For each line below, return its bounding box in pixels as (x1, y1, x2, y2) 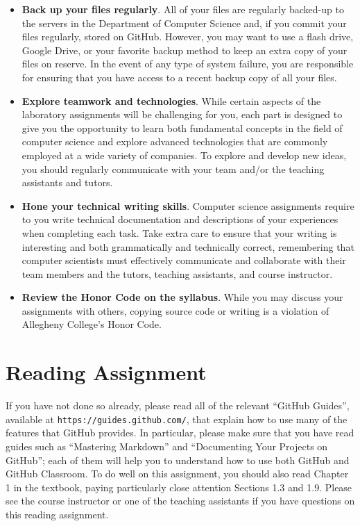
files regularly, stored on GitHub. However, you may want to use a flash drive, (22, 29, 354, 44)
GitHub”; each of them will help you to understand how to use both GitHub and (6, 452, 350, 467)
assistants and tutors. (22, 175, 113, 190)
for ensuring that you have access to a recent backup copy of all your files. (22, 69, 337, 84)
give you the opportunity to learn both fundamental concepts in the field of (22, 120, 343, 135)
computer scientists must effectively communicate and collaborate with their (22, 253, 346, 268)
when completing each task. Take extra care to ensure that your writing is (22, 225, 337, 240)
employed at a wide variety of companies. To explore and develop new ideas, (22, 147, 347, 162)
